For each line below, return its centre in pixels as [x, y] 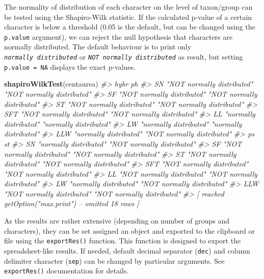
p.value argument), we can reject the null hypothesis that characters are [118, 36]
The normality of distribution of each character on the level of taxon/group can [128, 7]
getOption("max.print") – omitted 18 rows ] [72, 203]
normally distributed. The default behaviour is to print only [98, 47]
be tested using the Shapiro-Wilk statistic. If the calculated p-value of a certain [128, 17]
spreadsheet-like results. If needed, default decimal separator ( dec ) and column [127, 250]
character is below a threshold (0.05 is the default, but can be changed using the [130, 27]
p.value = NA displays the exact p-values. [70, 66]
